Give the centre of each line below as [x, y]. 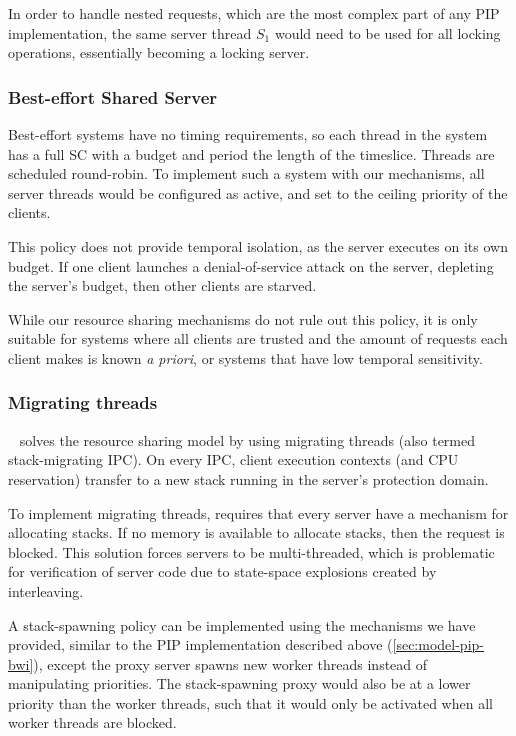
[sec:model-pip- [438, 644]
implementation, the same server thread [130, 32]
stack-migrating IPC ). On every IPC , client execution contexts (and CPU [233, 459]
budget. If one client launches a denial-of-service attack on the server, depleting [251, 265]
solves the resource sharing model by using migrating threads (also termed [247, 439]
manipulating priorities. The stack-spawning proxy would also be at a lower [239, 683]
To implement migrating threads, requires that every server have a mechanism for [258, 512]
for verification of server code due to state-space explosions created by [222, 571]
